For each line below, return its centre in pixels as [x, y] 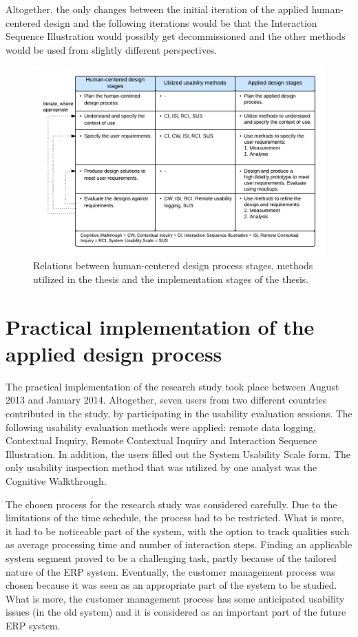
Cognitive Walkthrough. [56, 480]
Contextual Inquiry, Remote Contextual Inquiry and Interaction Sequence [161, 440]
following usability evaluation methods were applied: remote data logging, [161, 427]
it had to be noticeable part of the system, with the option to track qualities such [178, 531]
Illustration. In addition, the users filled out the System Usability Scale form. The [178, 453]
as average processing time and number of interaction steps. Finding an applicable [179, 544]
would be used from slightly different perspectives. [112, 49]
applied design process [114, 353]
